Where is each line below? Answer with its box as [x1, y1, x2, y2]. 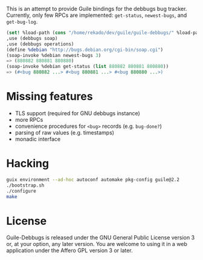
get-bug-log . [6, 18, 38, 25]
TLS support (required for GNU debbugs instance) [14, 109, 140, 117]
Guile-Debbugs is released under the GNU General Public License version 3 [6, 234, 195, 241]
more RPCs [14, 116, 43, 123]
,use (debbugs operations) [6, 41, 74, 47]
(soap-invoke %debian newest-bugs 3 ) [6, 52, 101, 58]
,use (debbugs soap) [6, 35, 59, 41]
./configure [6, 188, 36, 194]
